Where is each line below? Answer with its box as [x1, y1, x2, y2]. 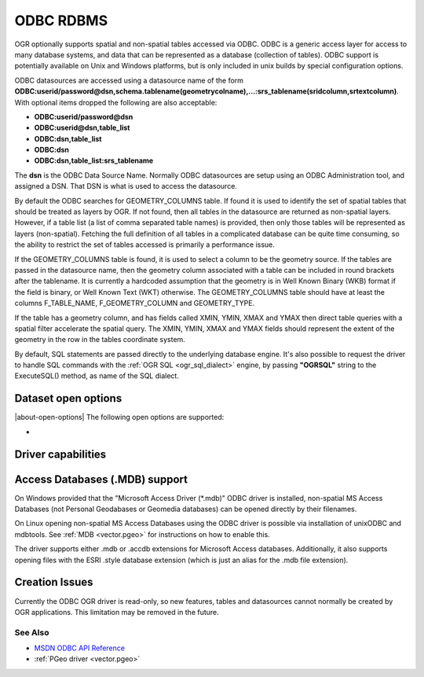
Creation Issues [14, 576, 93, 589]
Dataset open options [14, 392, 122, 405]
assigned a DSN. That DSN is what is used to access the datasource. [14, 182, 237, 191]
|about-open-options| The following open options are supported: [14, 413, 225, 422]
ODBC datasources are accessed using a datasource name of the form [14, 75, 243, 85]
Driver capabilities [14, 447, 107, 461]
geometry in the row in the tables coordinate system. [14, 335, 186, 344]
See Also [14, 627, 49, 638]
